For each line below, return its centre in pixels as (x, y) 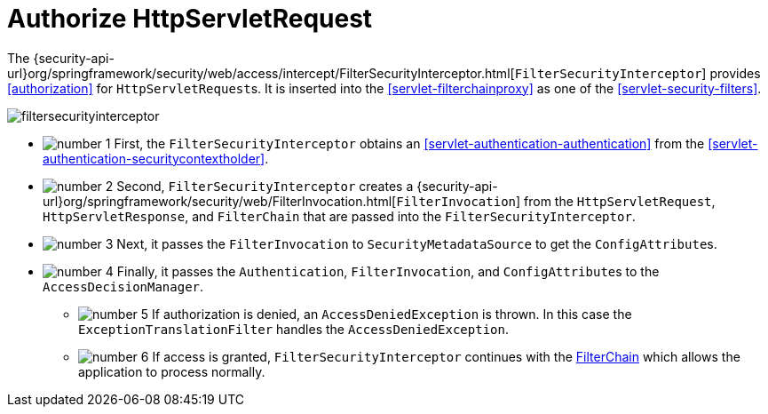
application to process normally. (172, 371)
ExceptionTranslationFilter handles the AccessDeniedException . (293, 329)
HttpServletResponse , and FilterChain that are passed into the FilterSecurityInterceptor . (339, 216)
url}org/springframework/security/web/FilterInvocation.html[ (220, 201)
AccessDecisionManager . (123, 286)
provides (735, 73)
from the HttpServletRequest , (620, 201)
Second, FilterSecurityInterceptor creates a (265, 186)
